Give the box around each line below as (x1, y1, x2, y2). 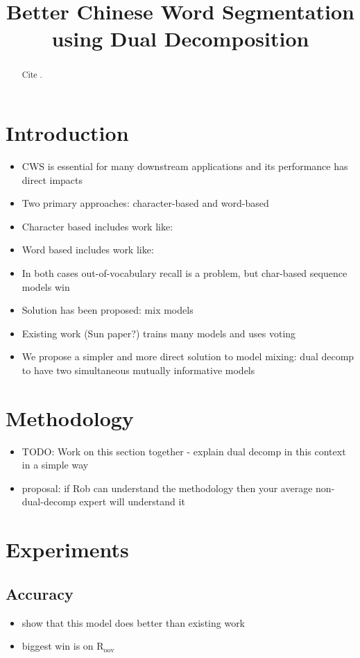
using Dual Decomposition (51, 24, 309, 53)
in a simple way (22, 457, 89, 472)
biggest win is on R (22, 639, 104, 653)
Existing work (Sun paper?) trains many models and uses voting (22, 326, 296, 340)
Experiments (6, 535, 129, 564)
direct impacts (22, 172, 83, 187)
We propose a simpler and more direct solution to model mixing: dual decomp (22, 349, 354, 364)
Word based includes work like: (22, 242, 154, 257)
